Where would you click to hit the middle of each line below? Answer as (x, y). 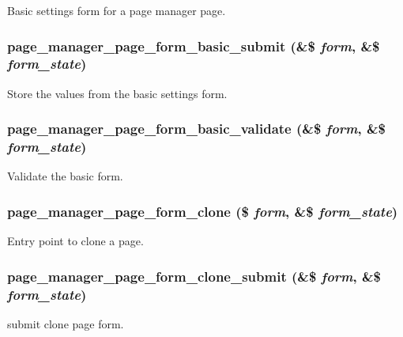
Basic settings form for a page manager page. (117, 10)
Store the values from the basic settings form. (117, 93)
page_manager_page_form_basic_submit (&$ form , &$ (194, 45)
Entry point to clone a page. (75, 241)
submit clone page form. (66, 324)
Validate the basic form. (65, 176)
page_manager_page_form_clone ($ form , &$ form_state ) (203, 211)
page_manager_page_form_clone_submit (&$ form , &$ (194, 276)
